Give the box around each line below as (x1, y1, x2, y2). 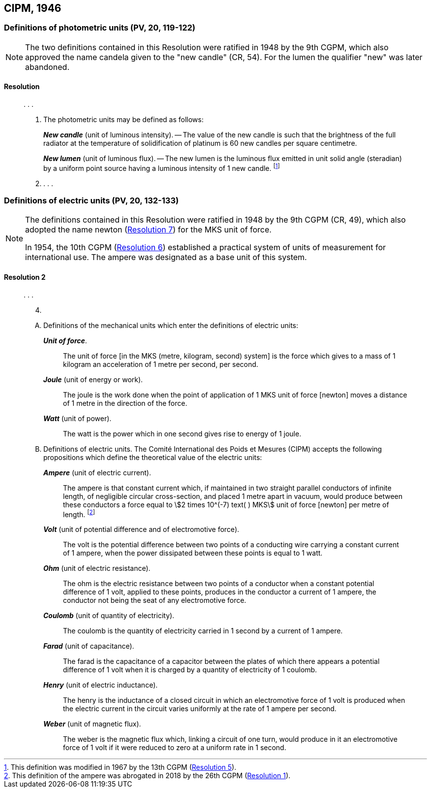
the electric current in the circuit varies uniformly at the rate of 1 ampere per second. (63, 704, 337, 713)
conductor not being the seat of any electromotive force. (63, 596, 246, 605)
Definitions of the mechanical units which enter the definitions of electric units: (43, 321, 299, 330)
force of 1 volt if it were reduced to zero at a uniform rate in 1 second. (63, 743, 286, 752)
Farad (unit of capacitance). (43, 642, 134, 651)
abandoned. (25, 62, 70, 72)
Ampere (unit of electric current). (43, 468, 151, 477)
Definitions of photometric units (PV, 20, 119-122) (4, 23, 195, 33)
